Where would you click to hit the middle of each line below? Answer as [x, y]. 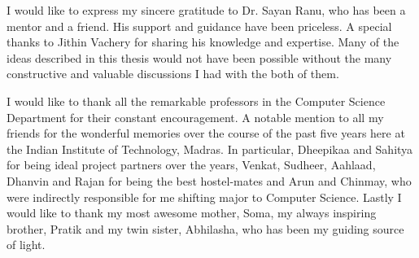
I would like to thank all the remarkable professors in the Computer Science [196, 101]
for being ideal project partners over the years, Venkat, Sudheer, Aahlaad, [191, 165]
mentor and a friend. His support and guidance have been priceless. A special [199, 26]
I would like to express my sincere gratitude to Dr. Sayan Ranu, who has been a [206, 10]
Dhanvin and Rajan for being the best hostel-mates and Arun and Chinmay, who [209, 180]
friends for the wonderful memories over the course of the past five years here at [206, 133]
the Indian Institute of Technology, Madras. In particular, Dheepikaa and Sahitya [210, 149]
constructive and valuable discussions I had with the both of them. [173, 74]
